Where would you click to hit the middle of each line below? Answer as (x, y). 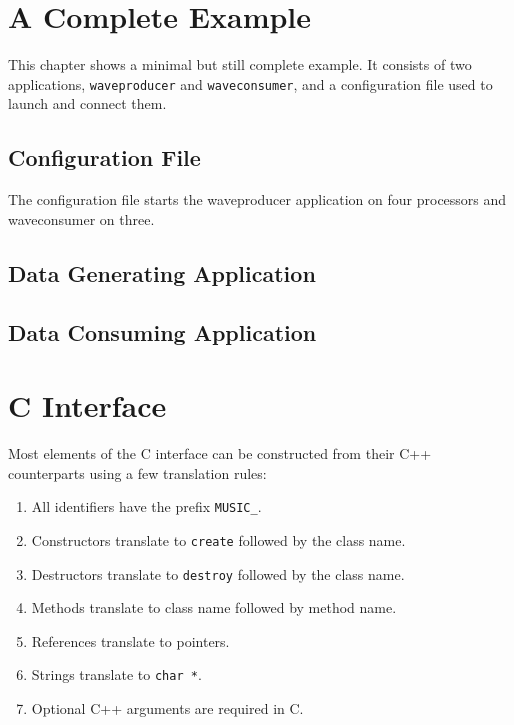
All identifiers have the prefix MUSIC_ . (146, 506)
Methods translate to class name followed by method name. (214, 607)
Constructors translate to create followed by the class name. (218, 539)
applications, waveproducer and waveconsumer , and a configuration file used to (250, 83)
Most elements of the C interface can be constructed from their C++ (220, 453)
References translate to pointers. (130, 640)
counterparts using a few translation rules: (137, 472)
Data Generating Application (162, 272)
